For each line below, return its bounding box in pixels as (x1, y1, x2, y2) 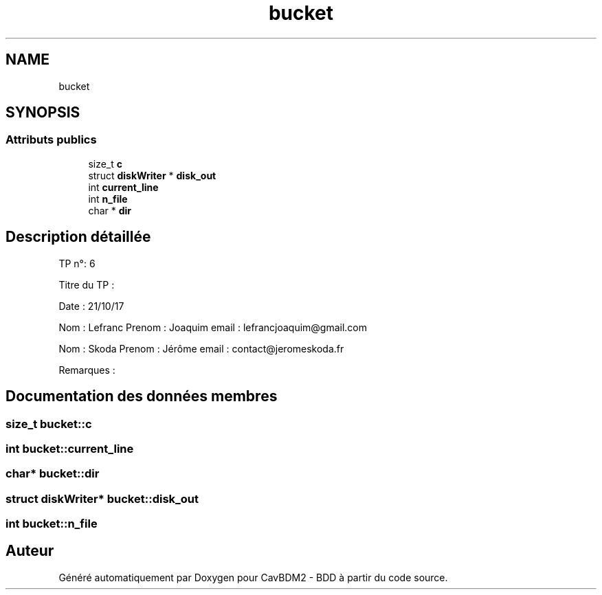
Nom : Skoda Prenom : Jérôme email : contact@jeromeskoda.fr (58, 342, 344, 355)
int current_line (88, 181, 159, 193)
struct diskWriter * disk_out (88, 169, 216, 181)
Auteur (5, 542, 54, 560)
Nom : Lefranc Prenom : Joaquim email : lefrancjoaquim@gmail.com (58, 321, 368, 333)
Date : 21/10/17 (58, 300, 124, 312)
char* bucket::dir (5, 467, 100, 481)
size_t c (88, 157, 123, 170)
